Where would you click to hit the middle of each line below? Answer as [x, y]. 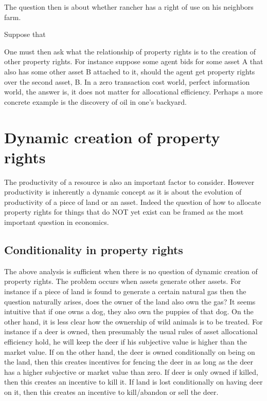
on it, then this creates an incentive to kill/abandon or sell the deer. [111, 392]
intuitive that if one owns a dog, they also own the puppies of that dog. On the [129, 311]
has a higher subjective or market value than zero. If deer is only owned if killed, [131, 371]
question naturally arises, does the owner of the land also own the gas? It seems [130, 301]
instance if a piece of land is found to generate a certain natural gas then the [125, 291]
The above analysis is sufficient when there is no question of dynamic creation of [131, 271]
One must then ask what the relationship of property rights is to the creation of [130, 51]
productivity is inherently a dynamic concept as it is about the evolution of [123, 192]
